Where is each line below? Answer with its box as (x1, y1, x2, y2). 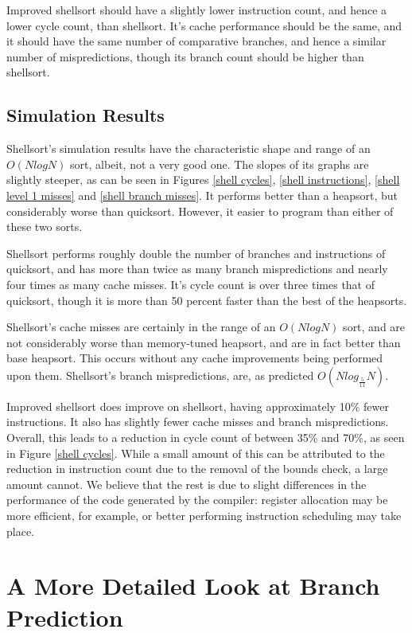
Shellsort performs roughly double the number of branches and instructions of (6, 244, 386, 261)
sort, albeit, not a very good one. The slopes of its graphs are (69, 155, 369, 172)
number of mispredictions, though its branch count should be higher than (6, 48, 364, 64)
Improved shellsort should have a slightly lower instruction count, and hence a (6, 2, 387, 18)
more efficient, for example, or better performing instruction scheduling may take (6, 507, 402, 524)
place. (6, 522, 34, 539)
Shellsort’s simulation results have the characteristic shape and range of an (6, 140, 371, 157)
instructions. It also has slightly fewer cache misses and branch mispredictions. (6, 413, 389, 430)
